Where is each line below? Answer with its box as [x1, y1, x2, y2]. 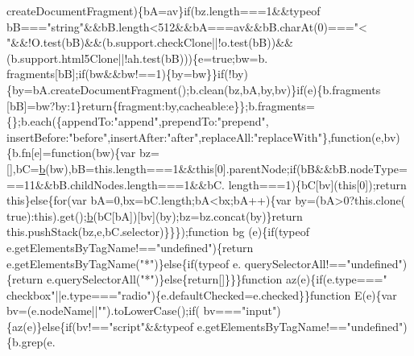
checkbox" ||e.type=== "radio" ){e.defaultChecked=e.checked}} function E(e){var [6, 286, 397, 303]
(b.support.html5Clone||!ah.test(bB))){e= [6, 49, 213, 66]
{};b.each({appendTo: [6, 113, 114, 130]
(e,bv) [371, 128, 400, 145]
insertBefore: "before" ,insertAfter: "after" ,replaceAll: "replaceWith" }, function [6, 128, 371, 145]
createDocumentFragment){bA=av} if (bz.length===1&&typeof [6, 2, 321, 19]
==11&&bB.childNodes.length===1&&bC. [6, 176, 225, 192]
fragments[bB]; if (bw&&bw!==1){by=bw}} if [6, 65, 225, 82]
